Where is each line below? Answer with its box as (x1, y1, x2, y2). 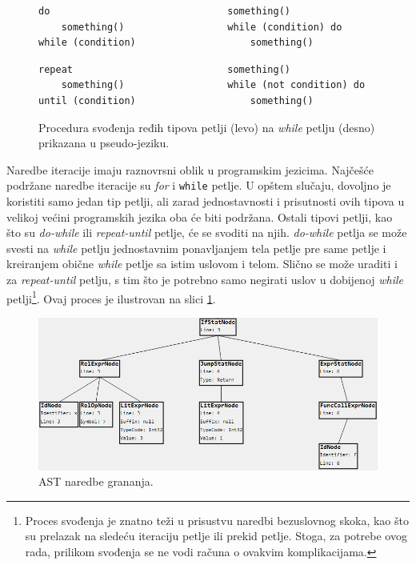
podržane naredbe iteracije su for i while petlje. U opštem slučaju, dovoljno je (6, 177, 391, 194)
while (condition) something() (38, 37, 314, 49)
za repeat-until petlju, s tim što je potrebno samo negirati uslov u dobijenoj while (6, 270, 403, 287)
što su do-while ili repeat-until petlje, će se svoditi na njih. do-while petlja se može (6, 224, 407, 241)
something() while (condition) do (61, 21, 342, 33)
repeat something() (38, 63, 290, 75)
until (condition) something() (38, 94, 314, 106)
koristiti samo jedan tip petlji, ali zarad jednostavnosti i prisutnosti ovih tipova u (6, 193, 405, 209)
